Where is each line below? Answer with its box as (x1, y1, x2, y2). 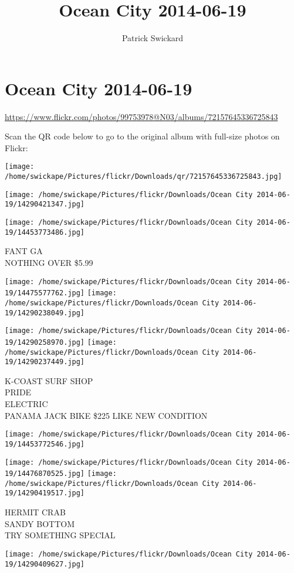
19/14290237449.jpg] (5, 358, 85, 367)
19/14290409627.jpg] (5, 559, 85, 568)
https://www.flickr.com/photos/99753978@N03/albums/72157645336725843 (5, 110, 278, 122)
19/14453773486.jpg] (5, 228, 85, 236)
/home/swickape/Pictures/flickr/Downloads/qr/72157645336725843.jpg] (5, 172, 282, 181)
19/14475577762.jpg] (5, 289, 85, 298)
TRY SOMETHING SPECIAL (5, 529, 116, 541)
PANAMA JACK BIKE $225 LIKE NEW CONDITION (5, 409, 208, 421)
